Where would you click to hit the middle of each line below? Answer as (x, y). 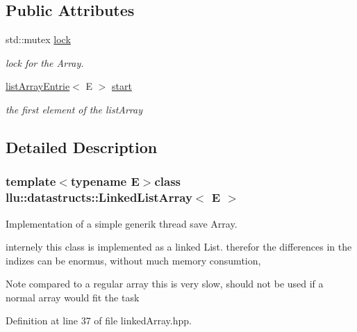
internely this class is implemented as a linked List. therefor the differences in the (179, 247)
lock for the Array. (45, 62)
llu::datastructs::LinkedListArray (99, 197)
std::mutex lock (38, 39)
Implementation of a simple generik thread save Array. (122, 223)
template (31, 181)
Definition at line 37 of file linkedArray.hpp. (99, 321)
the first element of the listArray (74, 109)
